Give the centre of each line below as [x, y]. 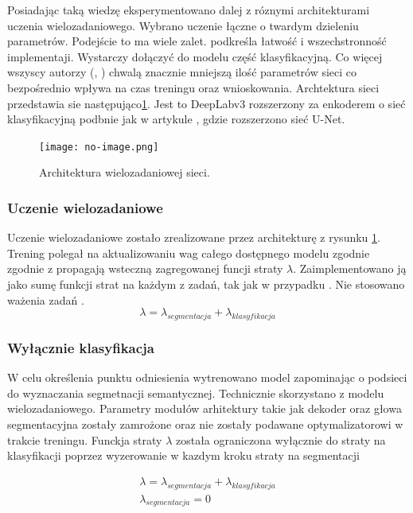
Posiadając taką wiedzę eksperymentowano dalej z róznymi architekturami [189, 10]
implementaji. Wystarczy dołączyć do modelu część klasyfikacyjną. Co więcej [195, 56]
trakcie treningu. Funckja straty [85, 439]
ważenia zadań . [46, 299]
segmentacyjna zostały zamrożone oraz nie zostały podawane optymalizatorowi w [205, 424]
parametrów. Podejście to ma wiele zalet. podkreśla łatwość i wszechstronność [197, 41]
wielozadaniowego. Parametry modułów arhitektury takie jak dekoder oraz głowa [205, 408]
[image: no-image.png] [99, 147]
